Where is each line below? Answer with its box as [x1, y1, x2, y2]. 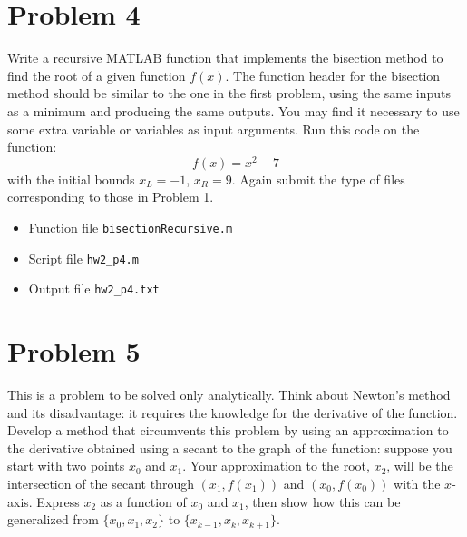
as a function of [100, 492, 187, 511]
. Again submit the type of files [231, 169, 405, 188]
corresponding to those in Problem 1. [7, 187, 214, 206]
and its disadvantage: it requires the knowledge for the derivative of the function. [7, 403, 458, 422]
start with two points [7, 456, 125, 475]
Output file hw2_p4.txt [28, 279, 160, 298]
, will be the [386, 456, 453, 475]
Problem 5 [7, 333, 141, 370]
